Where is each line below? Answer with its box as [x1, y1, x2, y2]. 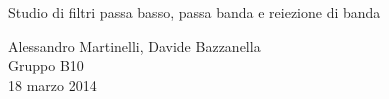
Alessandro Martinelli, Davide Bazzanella [8, 35, 261, 56]
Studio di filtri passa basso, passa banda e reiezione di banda [8, 2, 381, 22]
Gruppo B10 [8, 55, 84, 76]
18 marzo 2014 [8, 74, 97, 95]
